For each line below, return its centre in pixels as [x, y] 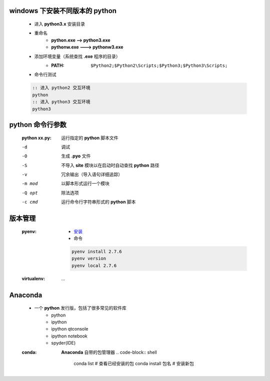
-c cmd [30, 202]
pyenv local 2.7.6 [94, 265]
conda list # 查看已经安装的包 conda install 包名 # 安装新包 [134, 363]
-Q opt [30, 193]
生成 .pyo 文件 [76, 156]
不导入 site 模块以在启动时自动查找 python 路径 [110, 165]
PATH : [58, 65]
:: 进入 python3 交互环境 [61, 102]
